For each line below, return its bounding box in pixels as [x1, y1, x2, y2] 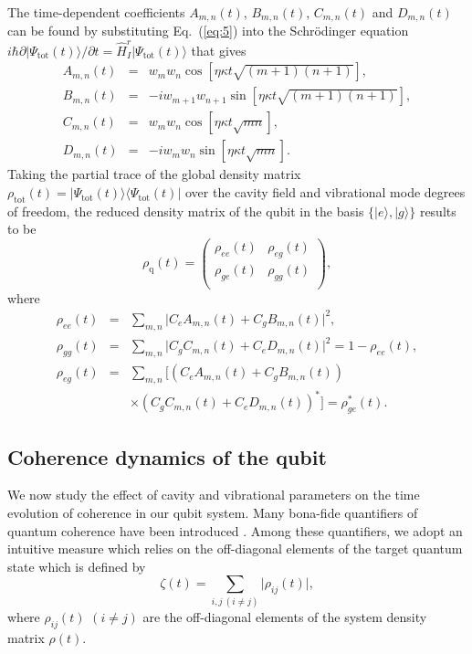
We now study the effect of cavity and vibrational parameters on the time [7, 485, 420, 504]
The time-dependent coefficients [7, 3, 185, 21]
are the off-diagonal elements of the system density [142, 607, 427, 626]
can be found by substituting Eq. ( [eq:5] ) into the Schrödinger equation [7, 21, 409, 40]
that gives [191, 40, 246, 59]
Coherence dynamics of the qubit [7, 442, 327, 470]
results [419, 201, 456, 220]
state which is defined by [7, 556, 146, 575]
